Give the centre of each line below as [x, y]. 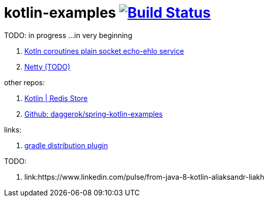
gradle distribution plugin [66, 145]
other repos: [25, 82]
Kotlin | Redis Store [56, 98]
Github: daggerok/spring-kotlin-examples [94, 114]
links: [13, 129]
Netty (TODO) [47, 66]
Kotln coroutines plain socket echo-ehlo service [104, 51]
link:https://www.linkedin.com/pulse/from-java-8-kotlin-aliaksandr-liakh [144, 177]
